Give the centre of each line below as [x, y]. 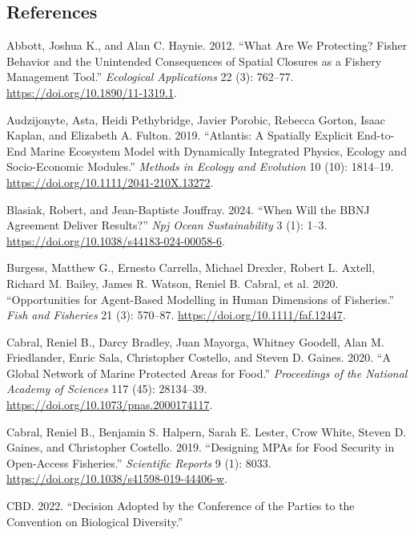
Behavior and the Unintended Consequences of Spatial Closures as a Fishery [194, 61]
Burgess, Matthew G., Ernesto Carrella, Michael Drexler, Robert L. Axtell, [191, 267]
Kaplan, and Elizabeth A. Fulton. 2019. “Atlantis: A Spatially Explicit [180, 135]
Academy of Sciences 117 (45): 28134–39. [107, 389]
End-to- [376, 135]
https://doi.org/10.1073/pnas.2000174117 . [110, 405]
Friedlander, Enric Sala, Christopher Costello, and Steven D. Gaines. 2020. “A [199, 357]
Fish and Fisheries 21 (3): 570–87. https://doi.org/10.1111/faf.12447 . [176, 315]
